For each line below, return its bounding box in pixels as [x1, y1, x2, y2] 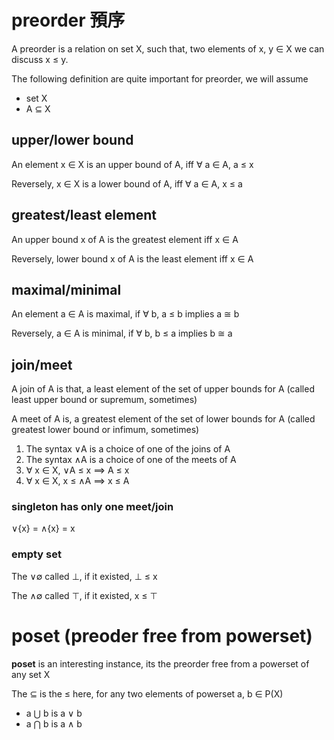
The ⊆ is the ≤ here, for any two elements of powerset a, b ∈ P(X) [11, 687, 284, 700]
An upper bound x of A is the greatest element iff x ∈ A [11, 233, 239, 245]
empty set [11, 547, 62, 561]
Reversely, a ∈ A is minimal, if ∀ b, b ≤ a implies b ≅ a [11, 327, 233, 340]
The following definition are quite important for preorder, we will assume [11, 72, 309, 85]
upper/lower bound [11, 132, 134, 149]
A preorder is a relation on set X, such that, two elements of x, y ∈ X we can [11, 42, 325, 55]
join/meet [11, 356, 73, 373]
